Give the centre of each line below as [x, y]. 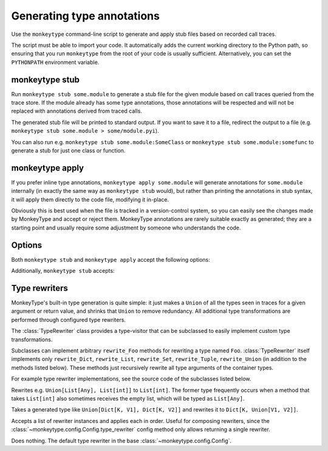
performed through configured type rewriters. [68, 320]
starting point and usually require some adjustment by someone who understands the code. [126, 228]
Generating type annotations [86, 16]
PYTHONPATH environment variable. [55, 62]
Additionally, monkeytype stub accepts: [63, 271]
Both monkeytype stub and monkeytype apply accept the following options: [111, 259]
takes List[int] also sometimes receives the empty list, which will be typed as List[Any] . [128, 398]
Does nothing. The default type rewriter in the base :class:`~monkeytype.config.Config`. [121, 441]
